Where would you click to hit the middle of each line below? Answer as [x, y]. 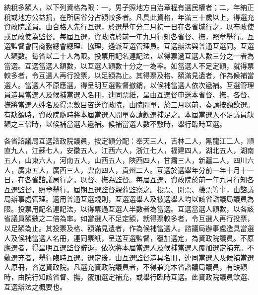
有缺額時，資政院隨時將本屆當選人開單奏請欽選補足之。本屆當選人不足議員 [126, 114]
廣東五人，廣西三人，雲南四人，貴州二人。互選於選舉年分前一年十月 [129, 170]
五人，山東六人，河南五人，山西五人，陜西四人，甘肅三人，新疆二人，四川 [126, 160]
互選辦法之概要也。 [35, 286]
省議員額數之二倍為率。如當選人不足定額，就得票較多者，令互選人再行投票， [129, 218]
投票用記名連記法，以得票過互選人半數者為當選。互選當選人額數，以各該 [136, 208]
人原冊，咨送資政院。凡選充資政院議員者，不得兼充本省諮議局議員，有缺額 [126, 267]
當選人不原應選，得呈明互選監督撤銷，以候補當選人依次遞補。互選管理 [139, 85]
